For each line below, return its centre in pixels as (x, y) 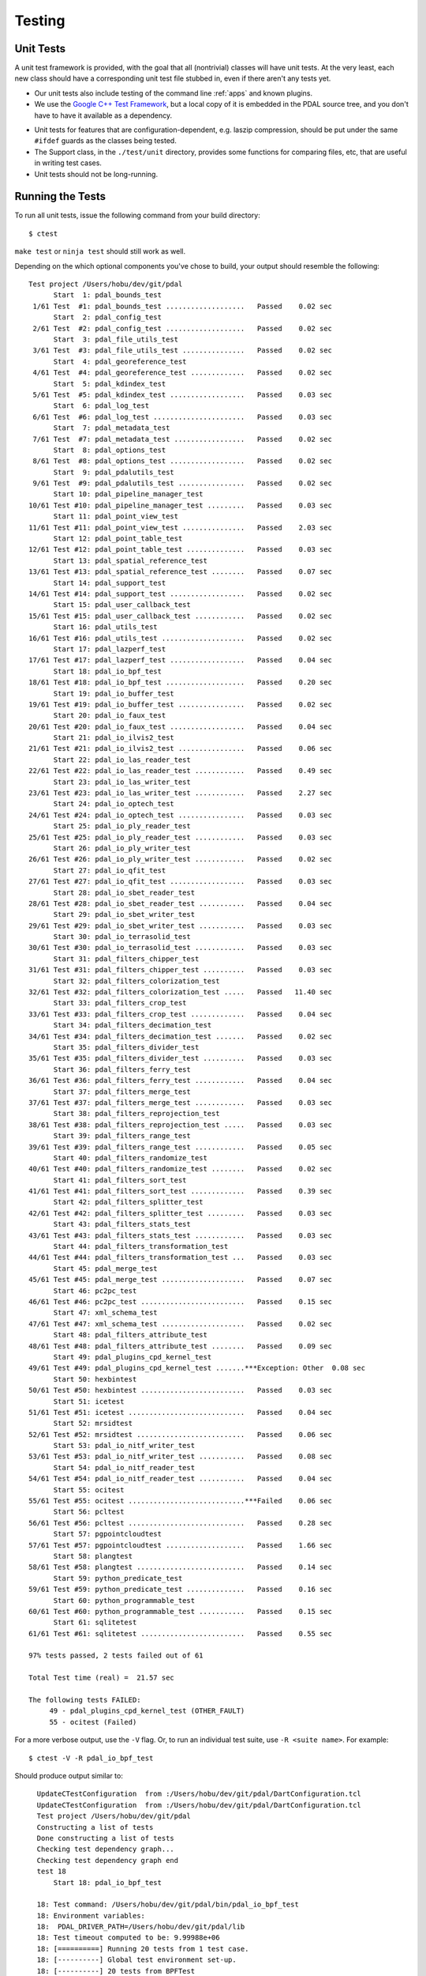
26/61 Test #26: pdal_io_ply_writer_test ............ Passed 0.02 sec (181, 859)
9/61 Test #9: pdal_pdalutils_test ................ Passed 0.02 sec (183, 483)
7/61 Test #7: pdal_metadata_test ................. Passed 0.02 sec (183, 439)
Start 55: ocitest (89, 1490)
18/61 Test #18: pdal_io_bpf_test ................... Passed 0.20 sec (181, 683)
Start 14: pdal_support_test (110, 583)
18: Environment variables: (91, 1916)
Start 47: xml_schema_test (105, 1313)
